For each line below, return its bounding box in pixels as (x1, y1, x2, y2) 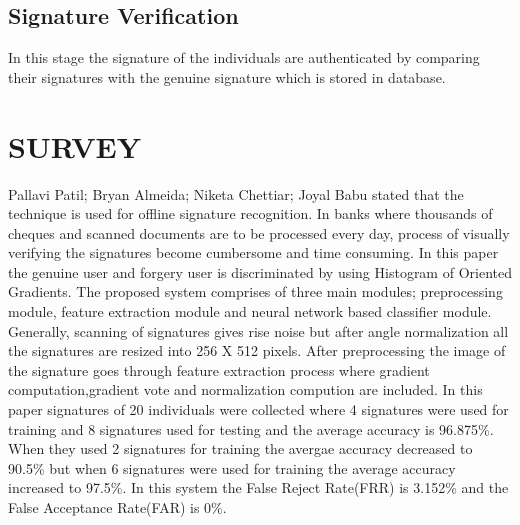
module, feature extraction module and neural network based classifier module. (8, 301, 492, 322)
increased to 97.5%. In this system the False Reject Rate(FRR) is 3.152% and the (8, 477, 509, 498)
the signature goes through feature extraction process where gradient (8, 359, 430, 380)
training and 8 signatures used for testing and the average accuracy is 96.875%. (8, 418, 494, 439)
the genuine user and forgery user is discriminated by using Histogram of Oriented (8, 261, 512, 282)
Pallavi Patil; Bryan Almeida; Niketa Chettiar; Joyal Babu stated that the (8, 183, 464, 204)
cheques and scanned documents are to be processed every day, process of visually (8, 222, 510, 243)
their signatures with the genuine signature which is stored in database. (8, 66, 446, 87)
